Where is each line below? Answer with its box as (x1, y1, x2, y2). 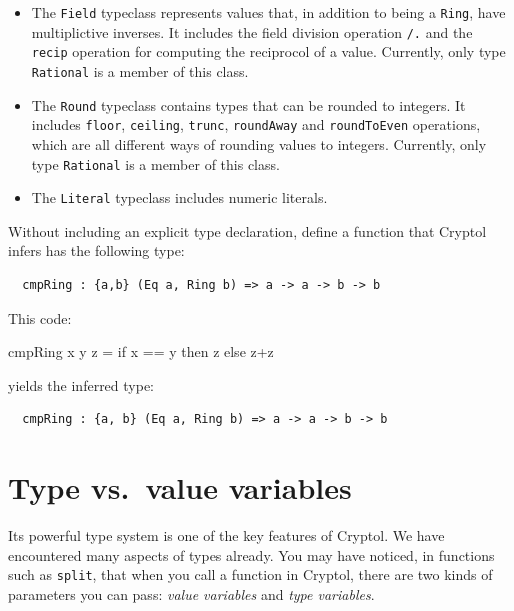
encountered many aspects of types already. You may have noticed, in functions (8, 544, 495, 565)
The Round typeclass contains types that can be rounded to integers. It (31, 94, 466, 115)
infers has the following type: (8, 240, 185, 261)
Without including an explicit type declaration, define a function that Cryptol (8, 220, 487, 241)
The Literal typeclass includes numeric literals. (31, 187, 328, 208)
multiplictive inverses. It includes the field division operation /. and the (31, 21, 473, 42)
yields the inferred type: (8, 374, 155, 395)
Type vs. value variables (8, 467, 352, 508)
